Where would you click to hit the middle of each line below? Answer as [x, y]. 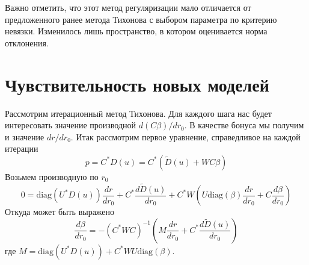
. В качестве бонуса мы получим [244, 125]
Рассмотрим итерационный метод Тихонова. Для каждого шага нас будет [138, 113]
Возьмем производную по [52, 176]
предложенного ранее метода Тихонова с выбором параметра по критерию [141, 19]
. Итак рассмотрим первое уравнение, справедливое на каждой [185, 136]
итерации [22, 148]
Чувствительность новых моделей [137, 84]
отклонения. [27, 42]
